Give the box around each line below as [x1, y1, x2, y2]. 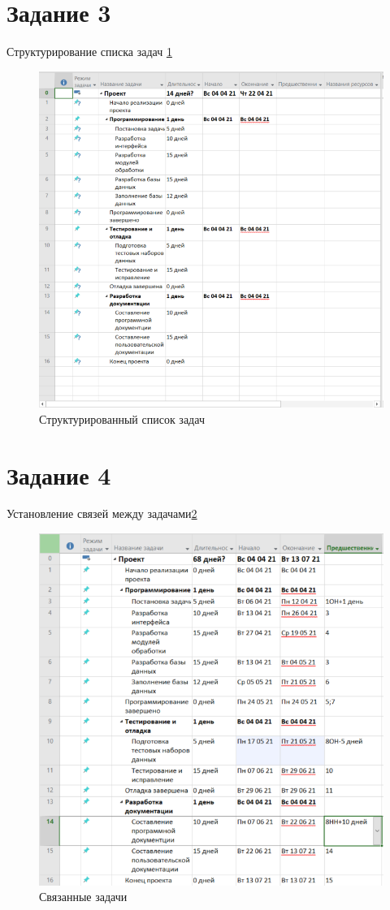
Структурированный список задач [39, 410, 205, 427]
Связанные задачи [39, 888, 128, 905]
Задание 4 [6, 458, 111, 491]
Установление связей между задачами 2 [6, 505, 197, 522]
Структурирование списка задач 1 [6, 43, 172, 60]
